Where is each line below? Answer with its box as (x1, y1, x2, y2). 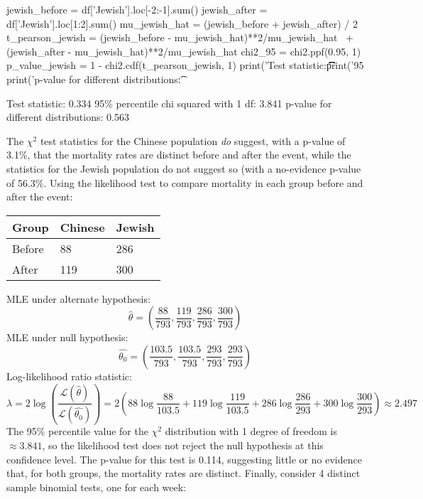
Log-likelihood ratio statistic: (6, 368, 132, 383)
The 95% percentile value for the (6, 424, 148, 439)
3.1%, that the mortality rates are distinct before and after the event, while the (6, 147, 351, 162)
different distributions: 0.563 (6, 109, 129, 124)
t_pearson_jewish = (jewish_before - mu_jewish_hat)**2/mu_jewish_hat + (6, 30, 353, 45)
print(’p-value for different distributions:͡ (6, 71, 181, 86)
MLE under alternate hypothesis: (6, 291, 150, 306)
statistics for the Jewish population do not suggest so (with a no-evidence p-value (6, 161, 361, 176)
